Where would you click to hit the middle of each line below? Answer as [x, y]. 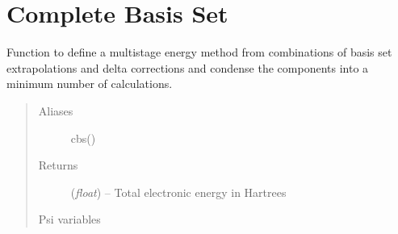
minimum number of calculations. [90, 84]
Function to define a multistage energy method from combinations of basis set [199, 52]
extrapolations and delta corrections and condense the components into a [188, 67]
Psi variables [69, 219]
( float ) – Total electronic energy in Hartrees [178, 192]
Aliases [56, 110]
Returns [58, 165]
